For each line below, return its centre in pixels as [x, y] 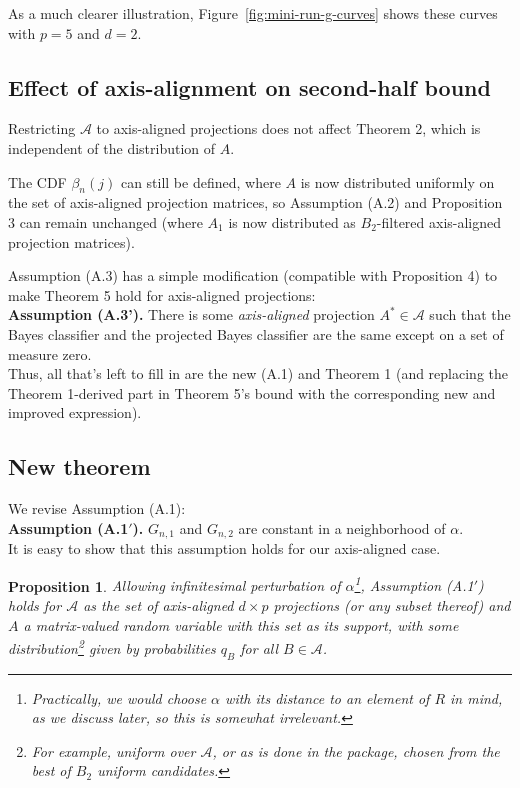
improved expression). [75, 412]
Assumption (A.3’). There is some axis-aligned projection [191, 314]
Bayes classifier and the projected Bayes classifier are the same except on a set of [256, 333]
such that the [470, 314]
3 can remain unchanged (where [105, 221]
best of [51, 770]
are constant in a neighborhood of [342, 527]
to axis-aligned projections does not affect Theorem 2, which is [288, 128]
